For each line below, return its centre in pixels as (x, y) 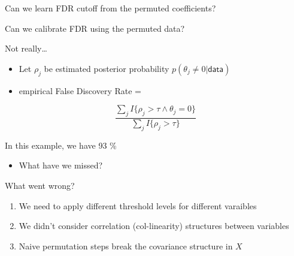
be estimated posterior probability (107, 68)
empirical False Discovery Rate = (80, 90)
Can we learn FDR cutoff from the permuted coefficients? (110, 8)
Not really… (26, 48)
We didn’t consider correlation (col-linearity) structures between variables (154, 226)
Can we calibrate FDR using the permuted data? (95, 28)
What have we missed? (61, 165)
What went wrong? (40, 185)
